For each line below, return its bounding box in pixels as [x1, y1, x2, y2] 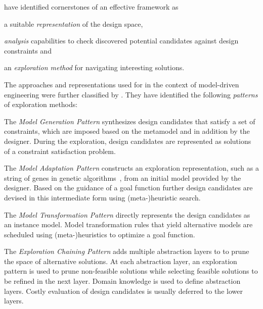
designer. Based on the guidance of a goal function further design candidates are [4, 182, 253, 193]
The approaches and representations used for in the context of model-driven [4, 79, 239, 89]
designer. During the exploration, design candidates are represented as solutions [4, 135, 251, 146]
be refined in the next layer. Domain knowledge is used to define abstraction [4, 276, 241, 286]
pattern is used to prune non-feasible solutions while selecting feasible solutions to [4, 266, 258, 276]
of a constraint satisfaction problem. [4, 145, 116, 156]
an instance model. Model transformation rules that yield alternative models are [4, 219, 253, 230]
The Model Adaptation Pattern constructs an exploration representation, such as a [4, 163, 259, 173]
